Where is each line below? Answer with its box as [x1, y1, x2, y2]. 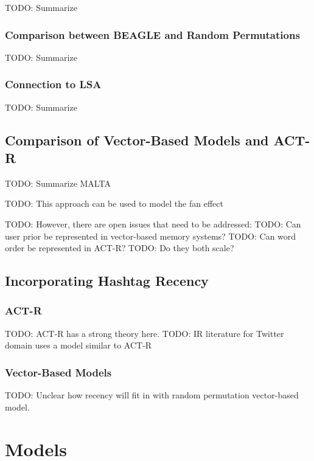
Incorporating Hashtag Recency [5, 271, 209, 290]
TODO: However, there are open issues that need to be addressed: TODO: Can [5, 218, 301, 230]
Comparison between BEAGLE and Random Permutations [5, 27, 300, 42]
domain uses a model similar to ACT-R [5, 339, 152, 352]
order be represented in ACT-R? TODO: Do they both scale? [5, 241, 234, 254]
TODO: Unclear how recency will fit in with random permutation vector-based [5, 389, 299, 401]
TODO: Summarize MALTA [5, 176, 111, 189]
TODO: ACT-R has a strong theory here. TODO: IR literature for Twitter [5, 327, 284, 339]
